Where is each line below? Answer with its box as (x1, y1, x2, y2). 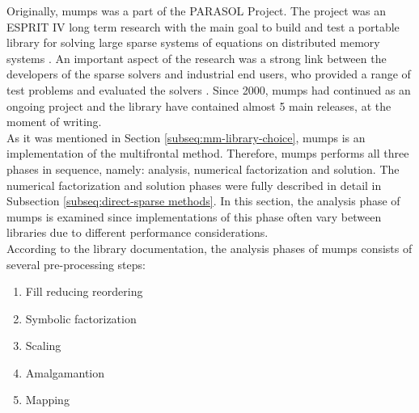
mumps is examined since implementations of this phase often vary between (6, 208, 382, 225)
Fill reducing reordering (25, 283, 143, 300)
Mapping (25, 391, 70, 408)
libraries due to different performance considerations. (6, 224, 269, 241)
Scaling (25, 337, 61, 354)
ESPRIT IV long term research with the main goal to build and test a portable (6, 18, 400, 35)
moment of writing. (6, 113, 102, 130)
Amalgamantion (25, 364, 105, 381)
